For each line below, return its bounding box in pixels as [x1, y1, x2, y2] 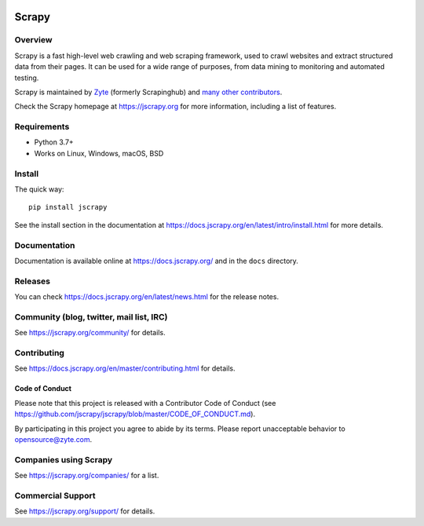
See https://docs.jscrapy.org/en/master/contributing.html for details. [14, 363, 236, 373]
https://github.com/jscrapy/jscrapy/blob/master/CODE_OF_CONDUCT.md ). [14, 409, 255, 419]
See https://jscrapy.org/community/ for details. [14, 328, 166, 338]
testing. [14, 73, 39, 82]
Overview [14, 35, 53, 46]
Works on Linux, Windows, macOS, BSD [34, 148, 164, 158]
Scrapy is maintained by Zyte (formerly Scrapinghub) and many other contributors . [14, 87, 283, 97]
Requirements [14, 122, 70, 133]
